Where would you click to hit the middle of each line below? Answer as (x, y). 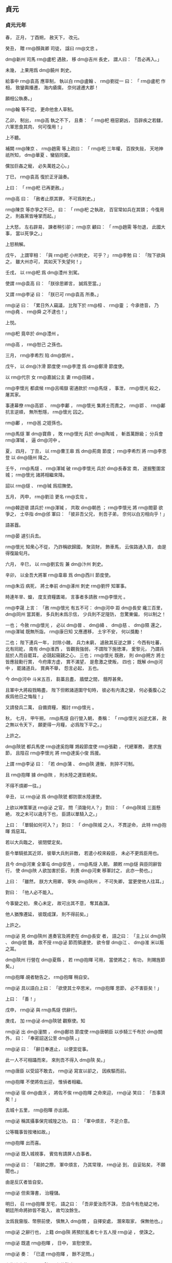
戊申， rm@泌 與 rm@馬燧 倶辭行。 (43, 1010)
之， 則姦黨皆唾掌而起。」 (32, 216)
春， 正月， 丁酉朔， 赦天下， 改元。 (44, 37)
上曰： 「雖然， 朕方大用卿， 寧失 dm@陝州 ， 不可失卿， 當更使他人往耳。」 (86, 881)
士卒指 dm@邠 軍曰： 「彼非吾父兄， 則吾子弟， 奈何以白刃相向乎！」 (93, 514)
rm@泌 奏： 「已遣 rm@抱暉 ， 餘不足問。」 (51, 1254)
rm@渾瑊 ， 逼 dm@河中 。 (34, 440)
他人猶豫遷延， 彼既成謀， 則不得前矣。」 (48, 914)
